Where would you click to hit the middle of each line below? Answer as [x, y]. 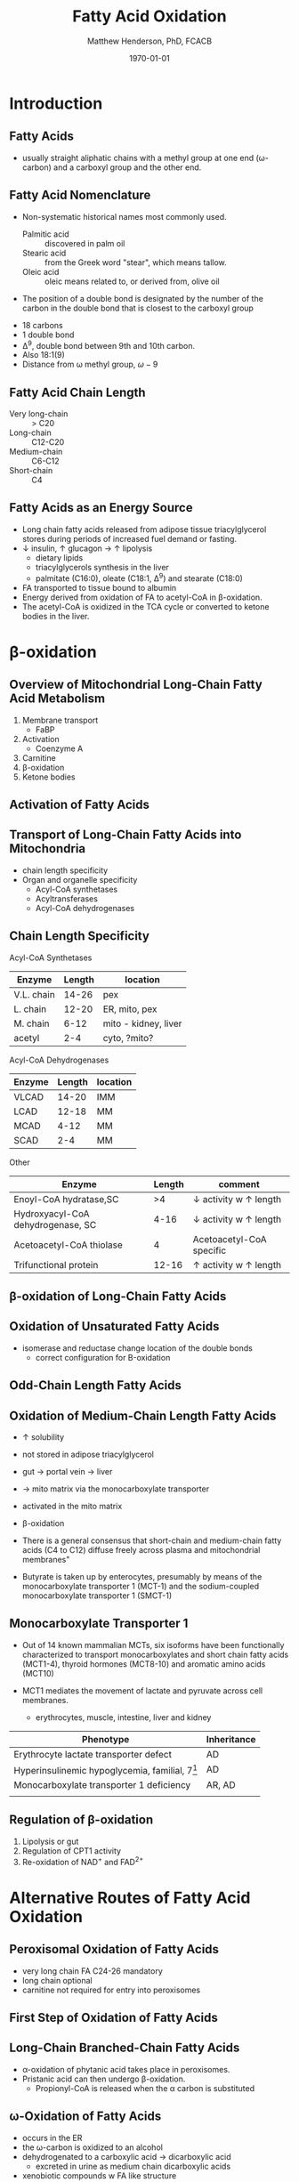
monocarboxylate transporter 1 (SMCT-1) [97, 1596]
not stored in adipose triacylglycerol [88, 1454]
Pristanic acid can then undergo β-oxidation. [104, 2079]
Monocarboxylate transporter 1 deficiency [102, 1785]
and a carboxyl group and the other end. [127, 167]
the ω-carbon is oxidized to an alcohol [92, 2147]
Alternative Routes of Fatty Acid [130, 1898]
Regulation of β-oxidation [81, 1820]
